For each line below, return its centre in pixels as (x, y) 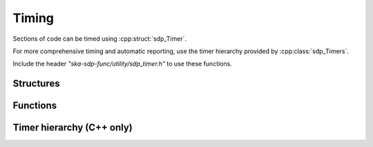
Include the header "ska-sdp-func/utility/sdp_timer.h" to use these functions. (123, 64)
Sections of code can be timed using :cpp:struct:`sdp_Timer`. (99, 39)
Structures (36, 84)
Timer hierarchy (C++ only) (73, 128)
